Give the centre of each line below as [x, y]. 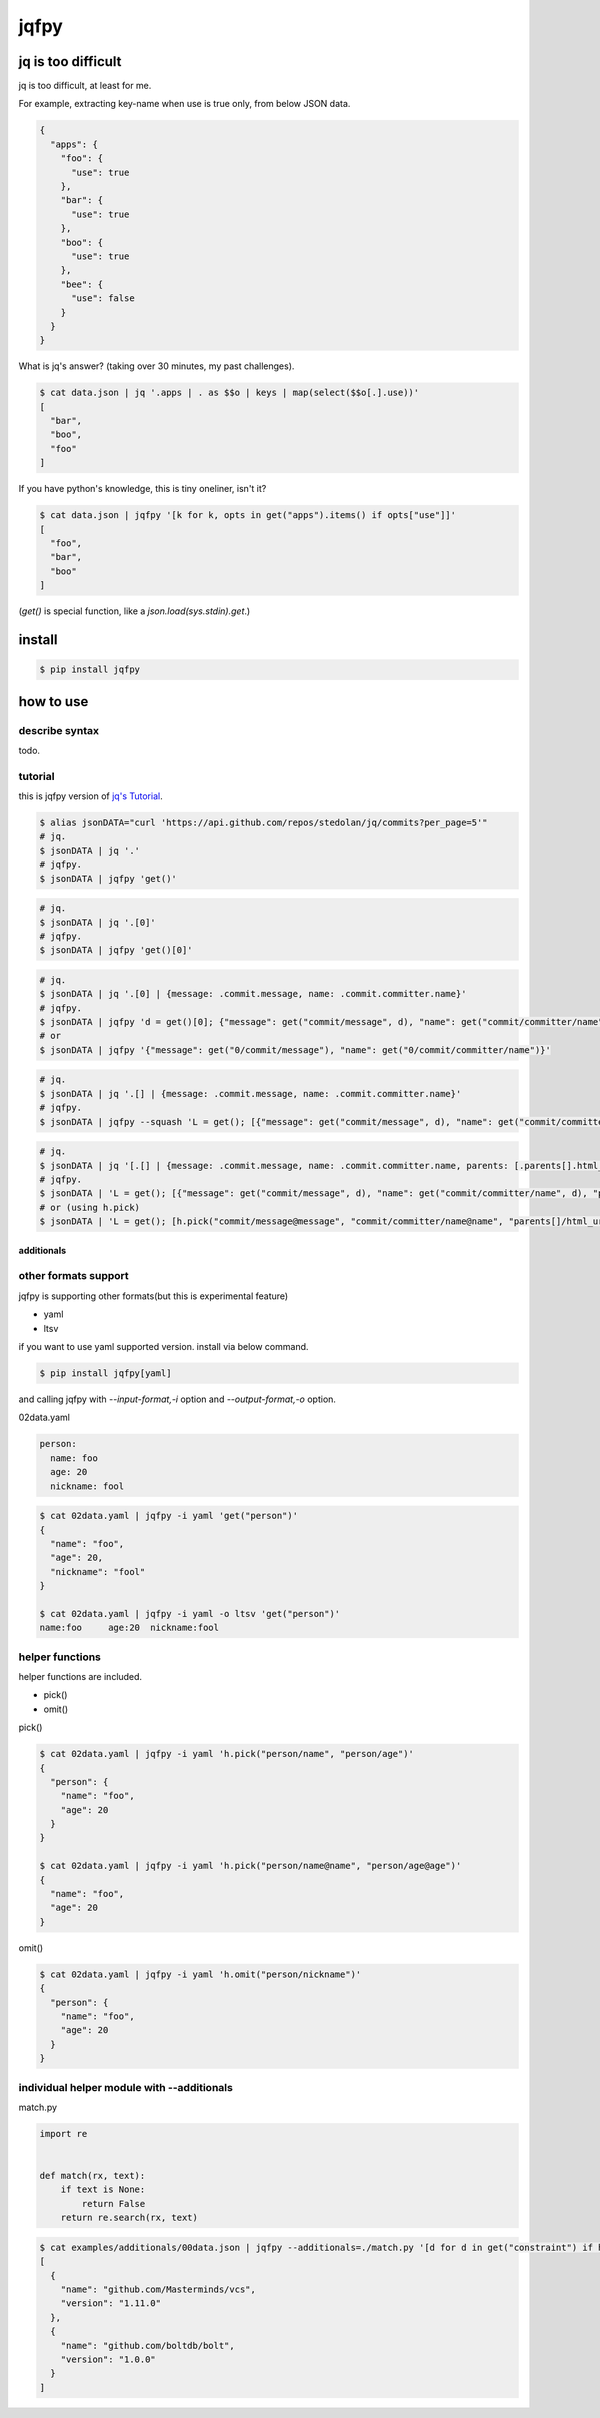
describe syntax [59, 730]
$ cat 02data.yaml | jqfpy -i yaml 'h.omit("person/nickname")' [200, 1974]
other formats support [73, 1276]
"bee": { [82, 284]
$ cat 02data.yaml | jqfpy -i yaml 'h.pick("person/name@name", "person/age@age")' [250, 1866]
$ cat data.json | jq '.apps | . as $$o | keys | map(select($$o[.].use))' [229, 393]
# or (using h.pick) [89, 1207]
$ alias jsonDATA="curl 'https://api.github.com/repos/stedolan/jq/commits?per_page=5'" [264, 822]
